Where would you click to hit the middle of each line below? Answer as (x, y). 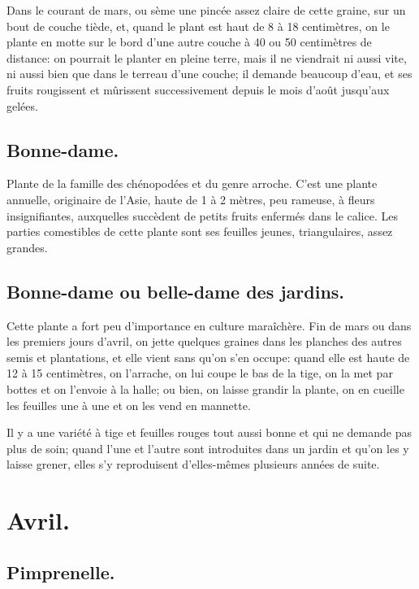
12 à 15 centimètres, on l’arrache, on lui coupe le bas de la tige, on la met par (200, 373)
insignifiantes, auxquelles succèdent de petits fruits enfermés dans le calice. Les (202, 215)
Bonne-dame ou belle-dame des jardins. (176, 291)
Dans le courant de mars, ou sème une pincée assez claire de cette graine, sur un (206, 10)
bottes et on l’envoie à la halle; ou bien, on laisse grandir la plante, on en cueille (205, 388)
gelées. (22, 105)
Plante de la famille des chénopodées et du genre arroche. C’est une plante (192, 183)
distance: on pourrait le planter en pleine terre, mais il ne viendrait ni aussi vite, (207, 57)
